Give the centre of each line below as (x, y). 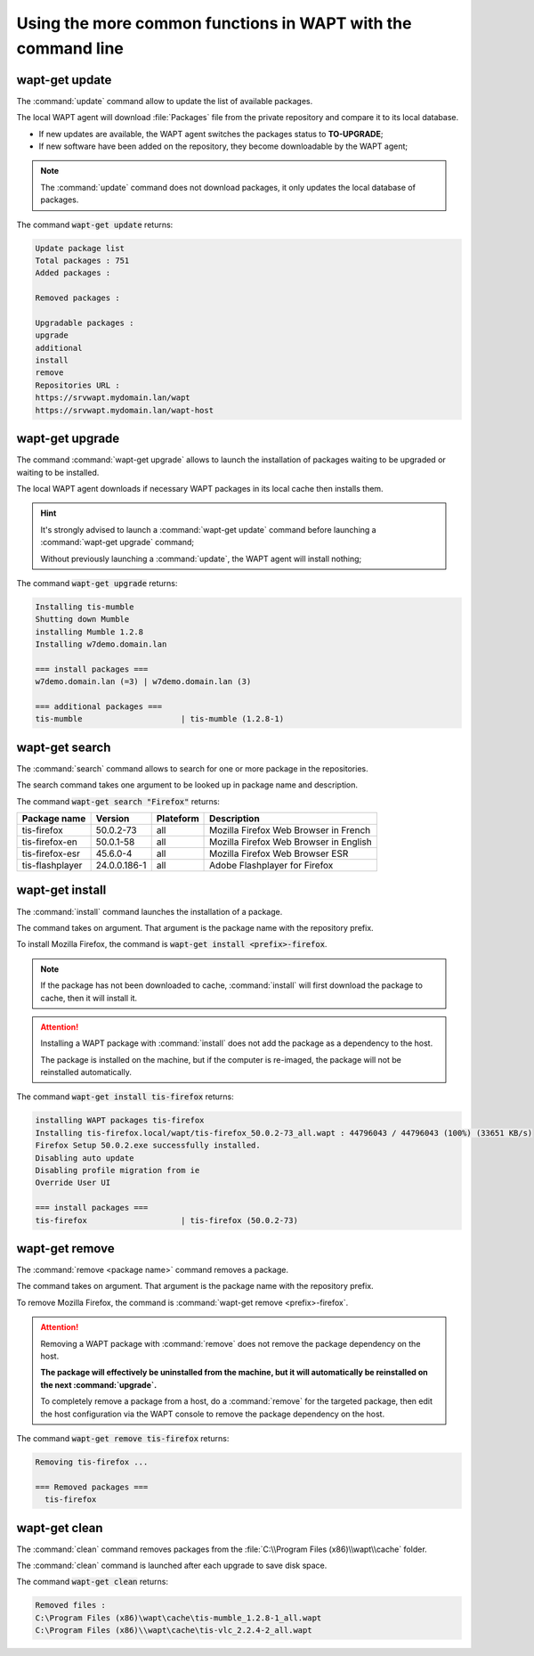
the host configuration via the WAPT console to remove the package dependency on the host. (213, 1414)
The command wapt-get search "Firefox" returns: (118, 801)
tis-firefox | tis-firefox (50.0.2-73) (166, 1220)
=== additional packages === (99, 707)
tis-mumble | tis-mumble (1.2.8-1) (160, 719)
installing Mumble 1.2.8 (89, 632)
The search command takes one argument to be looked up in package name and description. (187, 785)
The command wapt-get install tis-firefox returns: (125, 1097)
